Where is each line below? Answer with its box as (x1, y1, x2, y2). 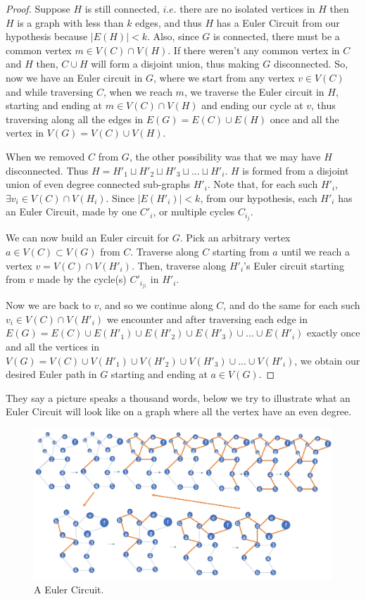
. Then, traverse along (131, 258, 227, 272)
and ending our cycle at (201, 98, 303, 113)
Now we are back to (6, 298, 91, 313)
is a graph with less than (17, 15, 124, 30)
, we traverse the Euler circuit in (184, 84, 324, 99)
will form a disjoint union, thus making (91, 56, 260, 71)
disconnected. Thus (6, 163, 89, 177)
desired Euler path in (6, 367, 97, 382)
